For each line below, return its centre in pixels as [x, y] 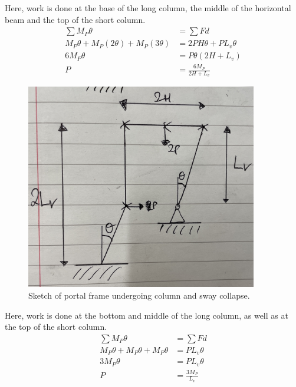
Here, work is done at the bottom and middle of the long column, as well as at [147, 315]
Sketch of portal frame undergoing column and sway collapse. [139, 295]
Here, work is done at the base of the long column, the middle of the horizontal [148, 8]
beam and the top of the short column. [75, 19]
